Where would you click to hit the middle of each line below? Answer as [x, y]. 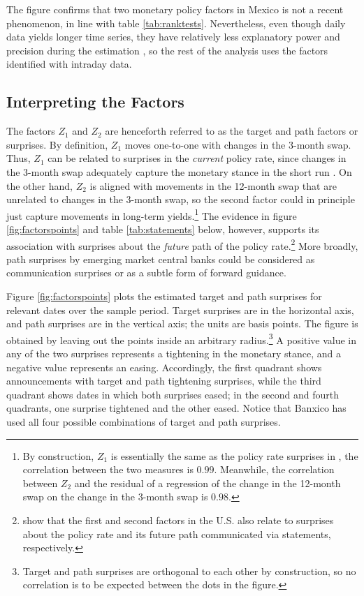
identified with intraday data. [69, 64]
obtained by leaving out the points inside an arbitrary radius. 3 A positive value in [182, 338]
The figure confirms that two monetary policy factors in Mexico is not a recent [175, 9]
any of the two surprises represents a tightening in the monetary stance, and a [174, 353]
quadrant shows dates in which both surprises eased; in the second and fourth [173, 394]
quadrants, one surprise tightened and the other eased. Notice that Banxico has [176, 408]
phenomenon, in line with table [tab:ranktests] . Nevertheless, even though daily [176, 23]
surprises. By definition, [57, 144]
